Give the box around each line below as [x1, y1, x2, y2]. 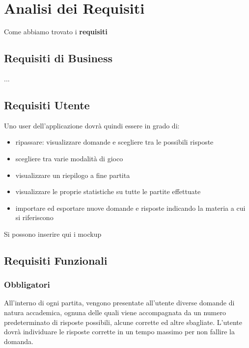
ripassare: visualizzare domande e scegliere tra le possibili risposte [15, 137, 214, 147]
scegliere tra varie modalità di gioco [15, 153, 123, 163]
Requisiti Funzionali [4, 252, 108, 268]
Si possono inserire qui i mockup [4, 228, 102, 239]
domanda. [4, 336, 33, 346]
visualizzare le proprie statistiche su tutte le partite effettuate [15, 186, 201, 197]
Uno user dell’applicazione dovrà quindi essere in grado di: [4, 120, 180, 130]
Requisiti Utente [4, 97, 90, 112]
